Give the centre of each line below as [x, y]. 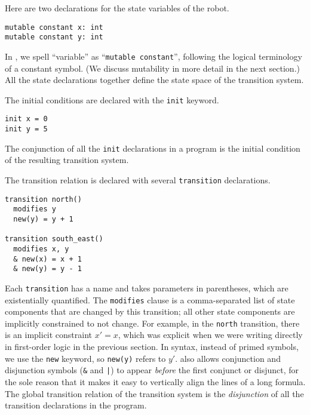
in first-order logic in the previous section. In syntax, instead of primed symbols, [152, 347]
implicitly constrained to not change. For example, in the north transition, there [152, 323]
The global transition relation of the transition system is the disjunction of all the [154, 393]
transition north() [43, 199]
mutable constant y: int [54, 37]
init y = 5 [26, 129]
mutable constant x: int [54, 27]
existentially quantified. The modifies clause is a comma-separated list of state [150, 299]
